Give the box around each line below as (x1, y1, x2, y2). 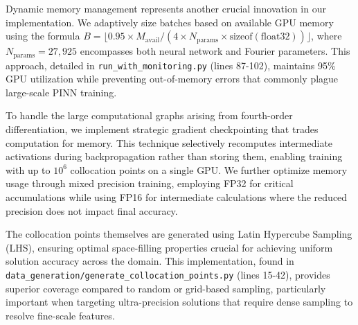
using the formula (6, 28, 80, 43)
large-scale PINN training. (6, 85, 117, 99)
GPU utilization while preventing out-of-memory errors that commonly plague (6, 71, 339, 86)
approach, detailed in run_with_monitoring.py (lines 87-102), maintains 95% (6, 58, 336, 72)
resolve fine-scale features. (6, 308, 115, 322)
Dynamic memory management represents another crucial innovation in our (6, 1, 326, 15)
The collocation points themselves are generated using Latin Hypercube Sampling (6, 227, 352, 241)
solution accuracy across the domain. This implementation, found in (6, 254, 294, 268)
